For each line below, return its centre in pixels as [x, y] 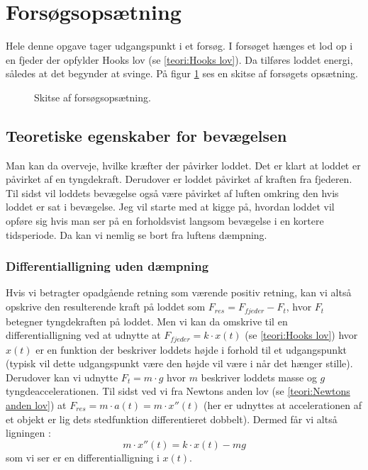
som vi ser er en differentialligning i [83, 457]
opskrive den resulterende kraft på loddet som [106, 307]
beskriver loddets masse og [259, 377]
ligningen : [28, 433]
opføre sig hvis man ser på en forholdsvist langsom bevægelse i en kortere [165, 221]
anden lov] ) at [36, 404]
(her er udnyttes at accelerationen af [282, 404]
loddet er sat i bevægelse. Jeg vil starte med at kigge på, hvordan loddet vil [170, 207]
